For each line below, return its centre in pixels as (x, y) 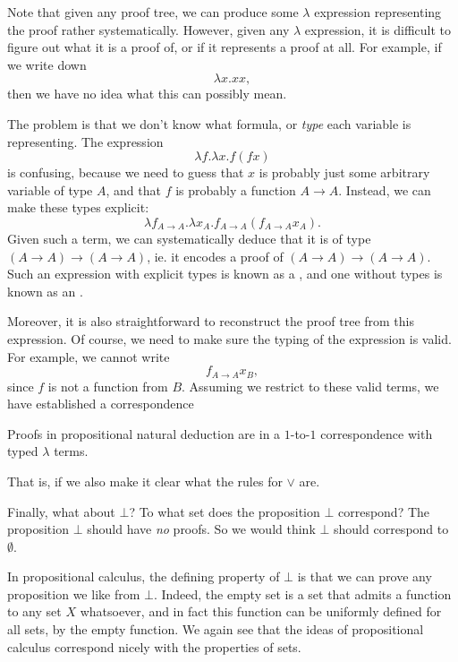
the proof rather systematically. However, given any (148, 29)
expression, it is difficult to (378, 29)
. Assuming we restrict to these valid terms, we (310, 386)
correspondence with (377, 433)
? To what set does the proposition (225, 511)
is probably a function (236, 189)
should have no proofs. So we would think (201, 529)
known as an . (45, 291)
